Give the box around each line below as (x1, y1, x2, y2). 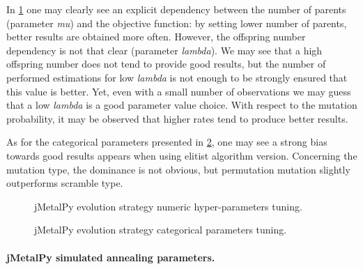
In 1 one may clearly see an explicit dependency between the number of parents (6, 2, 346, 16)
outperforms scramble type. (6, 176, 123, 190)
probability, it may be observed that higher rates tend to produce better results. (6, 111, 348, 125)
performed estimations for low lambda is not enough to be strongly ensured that (6, 70, 348, 84)
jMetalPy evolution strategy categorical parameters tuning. (34, 222, 287, 237)
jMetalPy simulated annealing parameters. (6, 249, 215, 264)
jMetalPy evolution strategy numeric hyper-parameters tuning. (34, 199, 302, 213)
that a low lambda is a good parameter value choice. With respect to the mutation (6, 98, 357, 112)
